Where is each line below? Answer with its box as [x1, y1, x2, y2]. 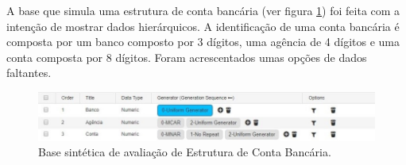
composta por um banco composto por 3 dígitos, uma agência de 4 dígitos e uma [6, 33, 400, 50]
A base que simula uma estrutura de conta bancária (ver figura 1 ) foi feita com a [6, 2, 400, 18]
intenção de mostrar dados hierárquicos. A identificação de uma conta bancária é [6, 17, 400, 34]
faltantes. [6, 64, 52, 81]
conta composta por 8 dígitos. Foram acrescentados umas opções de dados [6, 48, 367, 65]
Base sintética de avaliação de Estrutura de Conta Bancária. [38, 144, 331, 160]
